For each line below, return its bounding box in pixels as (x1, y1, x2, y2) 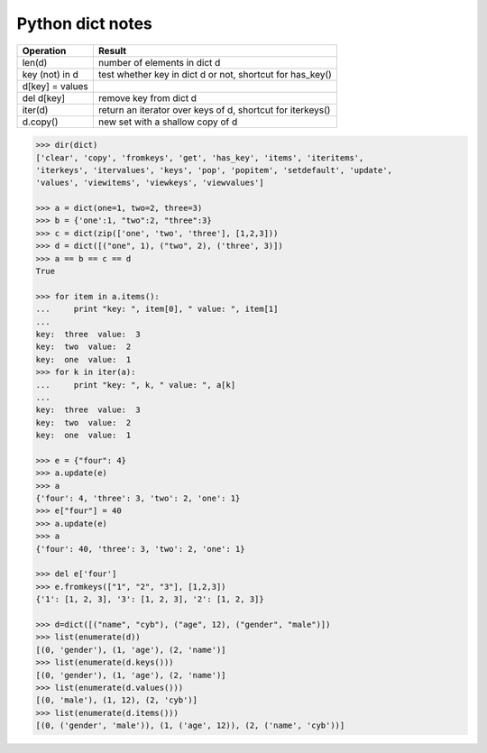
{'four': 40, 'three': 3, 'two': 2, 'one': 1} (35, 544, 245, 554)
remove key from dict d (97, 91, 198, 104)
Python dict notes (16, 14, 153, 33)
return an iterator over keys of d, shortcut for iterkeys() (97, 104, 331, 116)
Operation (22, 44, 67, 57)
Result (97, 44, 126, 57)
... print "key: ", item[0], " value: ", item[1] (35, 304, 279, 315)
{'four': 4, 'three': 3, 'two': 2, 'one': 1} (35, 493, 241, 504)
